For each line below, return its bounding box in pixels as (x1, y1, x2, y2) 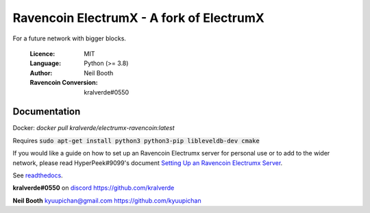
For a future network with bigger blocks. (12, 34, 127, 42)
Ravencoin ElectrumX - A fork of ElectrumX (12, 10, 265, 25)
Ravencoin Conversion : (29, 79, 99, 87)
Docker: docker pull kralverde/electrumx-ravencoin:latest (12, 124, 175, 132)
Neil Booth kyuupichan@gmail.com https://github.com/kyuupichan (12, 196, 201, 205)
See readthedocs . (12, 171, 63, 179)
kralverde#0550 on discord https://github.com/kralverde (12, 184, 175, 192)
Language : (29, 59, 62, 68)
